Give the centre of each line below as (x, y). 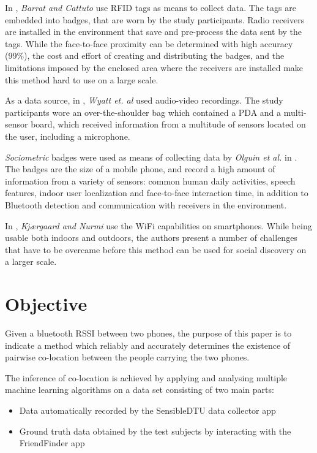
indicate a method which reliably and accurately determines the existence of (148, 345)
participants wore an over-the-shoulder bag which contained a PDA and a (143, 112)
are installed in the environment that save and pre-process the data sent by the (154, 32)
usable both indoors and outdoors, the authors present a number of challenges (151, 238)
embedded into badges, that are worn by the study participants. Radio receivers (155, 19)
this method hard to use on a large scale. (82, 79)
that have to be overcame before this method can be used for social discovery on (156, 249)
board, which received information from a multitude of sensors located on (168, 124)
